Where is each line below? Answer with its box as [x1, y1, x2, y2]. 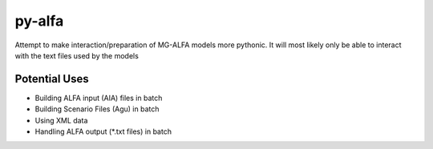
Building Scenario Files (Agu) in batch [34, 104, 160, 114]
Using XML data [34, 115, 88, 125]
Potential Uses [14, 72, 90, 86]
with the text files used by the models [14, 50, 140, 60]
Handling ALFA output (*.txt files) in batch [34, 127, 172, 136]
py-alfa [14, 12, 64, 30]
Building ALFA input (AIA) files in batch [34, 93, 163, 103]
